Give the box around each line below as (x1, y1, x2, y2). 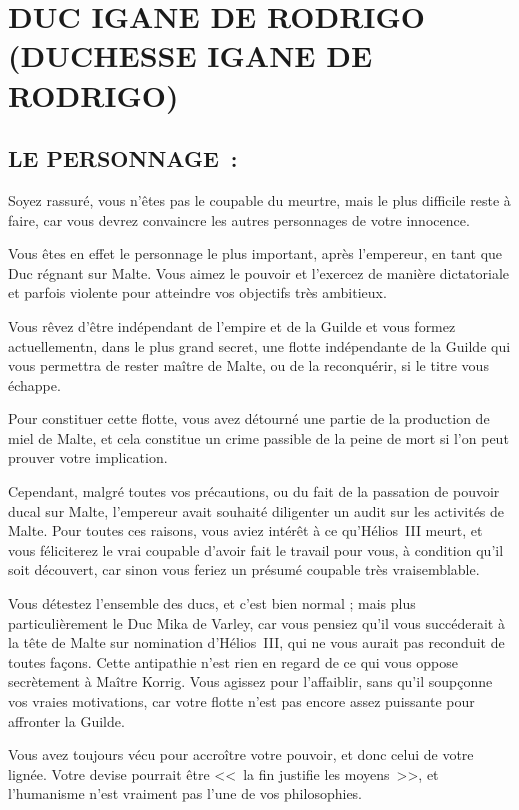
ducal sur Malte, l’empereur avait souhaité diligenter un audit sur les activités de (8, 500, 505, 521)
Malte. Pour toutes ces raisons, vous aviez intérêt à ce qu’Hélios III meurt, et (8, 520, 483, 541)
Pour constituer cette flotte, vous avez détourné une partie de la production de (8, 408, 490, 429)
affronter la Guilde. (8, 710, 125, 731)
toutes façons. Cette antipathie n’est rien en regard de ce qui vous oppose (8, 651, 459, 672)
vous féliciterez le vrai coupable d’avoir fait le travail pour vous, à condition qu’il (8, 539, 504, 560)
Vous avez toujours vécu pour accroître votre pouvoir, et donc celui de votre (8, 744, 474, 765)
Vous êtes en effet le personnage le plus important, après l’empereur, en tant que (8, 243, 503, 264)
